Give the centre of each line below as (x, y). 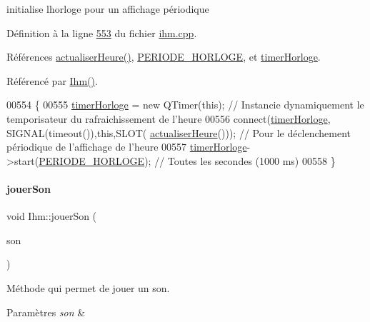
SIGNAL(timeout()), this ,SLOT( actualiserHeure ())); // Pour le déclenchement (179, 132)
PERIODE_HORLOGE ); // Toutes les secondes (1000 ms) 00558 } (187, 160)
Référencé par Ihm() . (52, 80)
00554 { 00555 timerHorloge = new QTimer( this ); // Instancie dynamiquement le (185, 105)
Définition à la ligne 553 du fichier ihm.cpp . (102, 32)
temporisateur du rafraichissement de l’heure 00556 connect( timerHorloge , (169, 118)
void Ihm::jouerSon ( (52, 216)
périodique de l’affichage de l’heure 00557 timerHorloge (127, 147)
